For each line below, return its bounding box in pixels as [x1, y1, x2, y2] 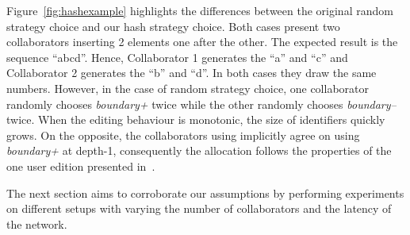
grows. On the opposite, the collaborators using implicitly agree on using [6, 126, 360, 143]
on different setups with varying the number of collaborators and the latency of [6, 200, 392, 217]
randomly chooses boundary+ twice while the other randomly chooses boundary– [6, 95, 397, 112]
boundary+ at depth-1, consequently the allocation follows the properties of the [6, 142, 392, 159]
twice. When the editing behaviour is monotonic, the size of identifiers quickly [6, 111, 385, 128]
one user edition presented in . [6, 157, 155, 174]
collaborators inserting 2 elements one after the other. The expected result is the [6, 33, 398, 50]
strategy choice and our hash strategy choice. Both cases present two [6, 17, 340, 34]
